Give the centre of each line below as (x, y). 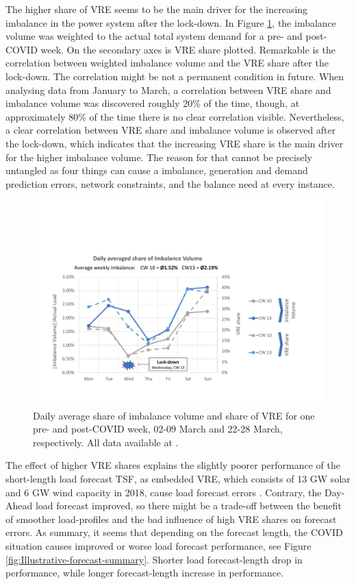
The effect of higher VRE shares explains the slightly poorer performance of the (173, 465)
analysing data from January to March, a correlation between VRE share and (168, 89)
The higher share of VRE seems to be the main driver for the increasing (157, 9)
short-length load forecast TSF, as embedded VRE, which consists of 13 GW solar (178, 479)
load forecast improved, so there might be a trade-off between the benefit (189, 506)
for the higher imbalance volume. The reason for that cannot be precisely (159, 157)
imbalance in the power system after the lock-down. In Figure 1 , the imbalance (171, 22)
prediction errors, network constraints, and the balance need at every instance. (170, 183)
